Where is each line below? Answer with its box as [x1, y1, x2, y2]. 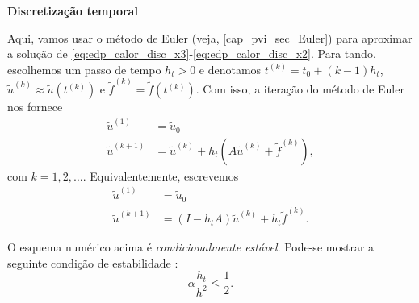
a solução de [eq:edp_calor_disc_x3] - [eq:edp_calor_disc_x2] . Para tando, [7, 45, 376, 62]
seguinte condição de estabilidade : [7, 254, 178, 271]
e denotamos [199, 60, 262, 77]
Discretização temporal [7, 2, 138, 19]
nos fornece [7, 98, 63, 115]
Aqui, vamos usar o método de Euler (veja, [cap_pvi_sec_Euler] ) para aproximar [7, 29, 413, 46]
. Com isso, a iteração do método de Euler [195, 81, 404, 98]
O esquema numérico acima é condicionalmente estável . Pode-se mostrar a [7, 239, 375, 255]
